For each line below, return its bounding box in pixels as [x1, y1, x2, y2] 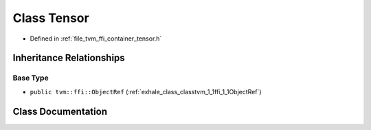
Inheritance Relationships [12, 52, 125, 64]
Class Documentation [12, 105, 108, 117]
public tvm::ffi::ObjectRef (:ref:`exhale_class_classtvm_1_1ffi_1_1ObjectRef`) [30, 87, 262, 96]
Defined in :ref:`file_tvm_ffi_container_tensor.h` [30, 34, 162, 43]
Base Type [12, 73, 49, 83]
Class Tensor [12, 10, 89, 25]
